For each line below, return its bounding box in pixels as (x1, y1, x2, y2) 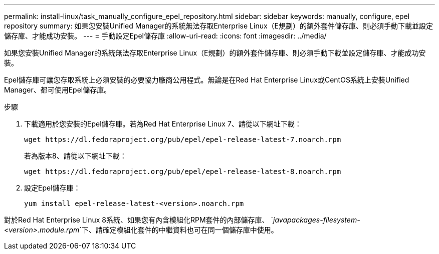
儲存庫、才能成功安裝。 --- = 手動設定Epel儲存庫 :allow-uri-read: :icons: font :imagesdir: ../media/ (4, 31, 327, 40)
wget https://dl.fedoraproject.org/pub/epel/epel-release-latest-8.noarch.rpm (24, 167, 341, 175)
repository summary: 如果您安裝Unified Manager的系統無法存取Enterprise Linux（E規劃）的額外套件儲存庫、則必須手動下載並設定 (4, 21, 433, 30)
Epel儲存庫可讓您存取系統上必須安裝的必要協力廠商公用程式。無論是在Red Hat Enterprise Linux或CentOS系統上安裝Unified (4, 75, 409, 84)
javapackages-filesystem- (273, 215, 360, 224)
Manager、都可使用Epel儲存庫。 (4, 85, 111, 94)
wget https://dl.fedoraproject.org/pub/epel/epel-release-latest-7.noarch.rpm (24, 135, 341, 143)
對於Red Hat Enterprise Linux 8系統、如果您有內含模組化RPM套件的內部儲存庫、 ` (4, 215, 274, 224)
